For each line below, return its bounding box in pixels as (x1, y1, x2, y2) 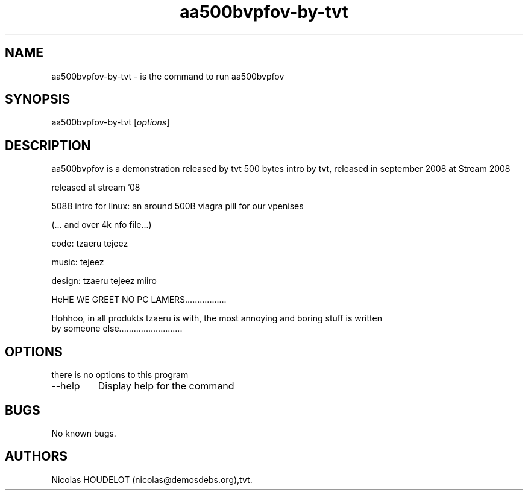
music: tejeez (51, 257, 104, 268)
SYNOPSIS (5, 92, 71, 107)
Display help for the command (98, 380, 234, 393)
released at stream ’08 (51, 182, 140, 193)
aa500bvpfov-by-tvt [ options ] (51, 117, 170, 128)
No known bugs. (51, 427, 116, 438)
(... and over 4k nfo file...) (51, 219, 152, 230)
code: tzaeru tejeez (51, 238, 128, 249)
